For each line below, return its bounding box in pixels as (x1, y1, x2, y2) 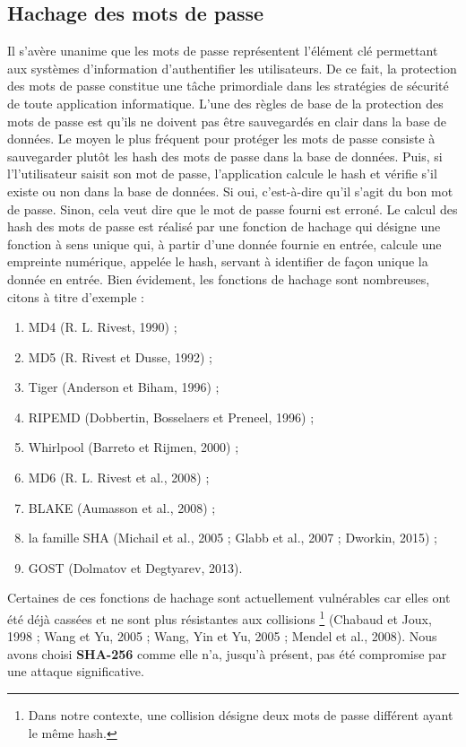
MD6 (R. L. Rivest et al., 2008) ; (28, 468, 210, 487)
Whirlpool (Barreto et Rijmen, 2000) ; (28, 438, 239, 456)
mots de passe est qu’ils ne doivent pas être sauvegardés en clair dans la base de (7, 111, 447, 130)
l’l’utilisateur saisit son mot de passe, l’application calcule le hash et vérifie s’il (7, 164, 437, 183)
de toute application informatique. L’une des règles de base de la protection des (7, 93, 444, 112)
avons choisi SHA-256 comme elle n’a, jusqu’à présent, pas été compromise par (7, 644, 447, 663)
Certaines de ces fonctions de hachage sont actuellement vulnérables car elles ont (7, 588, 451, 607)
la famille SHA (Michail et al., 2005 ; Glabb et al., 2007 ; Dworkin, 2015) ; (28, 528, 437, 547)
